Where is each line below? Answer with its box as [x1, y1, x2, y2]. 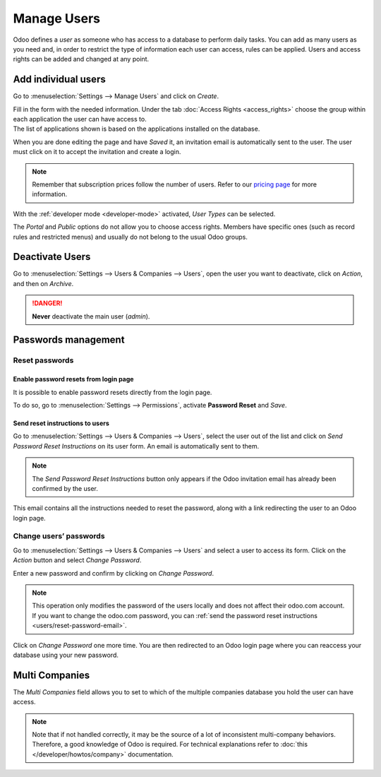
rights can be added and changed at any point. [13, 55, 150, 64]
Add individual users [13, 73, 106, 85]
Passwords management [13, 334, 125, 346]
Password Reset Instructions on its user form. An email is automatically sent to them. [13, 441, 260, 450]
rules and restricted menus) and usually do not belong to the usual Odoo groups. [13, 232, 248, 241]
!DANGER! [32, 299, 63, 307]
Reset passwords [13, 355, 74, 365]
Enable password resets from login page [13, 375, 134, 384]
